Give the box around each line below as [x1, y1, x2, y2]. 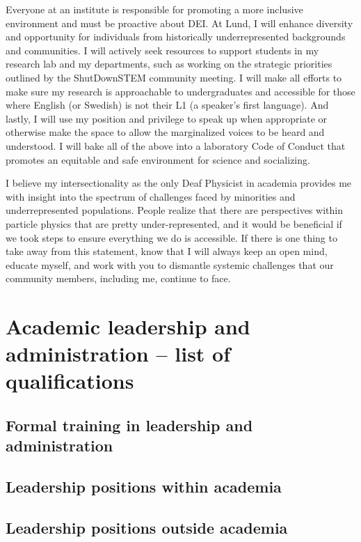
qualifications [6, 366, 134, 395]
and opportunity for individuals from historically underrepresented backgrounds [6, 29, 346, 44]
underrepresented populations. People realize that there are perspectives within [6, 203, 343, 217]
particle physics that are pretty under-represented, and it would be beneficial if [6, 216, 342, 231]
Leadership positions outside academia [6, 516, 288, 538]
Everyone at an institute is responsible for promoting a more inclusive [6, 2, 303, 16]
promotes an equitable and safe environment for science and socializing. [6, 152, 310, 167]
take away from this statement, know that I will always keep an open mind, [6, 244, 328, 258]
